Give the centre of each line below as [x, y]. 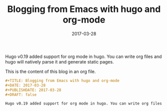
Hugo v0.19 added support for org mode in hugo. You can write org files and [83, 56]
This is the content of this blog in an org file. [50, 71]
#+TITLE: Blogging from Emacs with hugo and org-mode [62, 80]
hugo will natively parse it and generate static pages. [59, 61]
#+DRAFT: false [21, 94]
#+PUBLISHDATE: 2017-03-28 [33, 90]
